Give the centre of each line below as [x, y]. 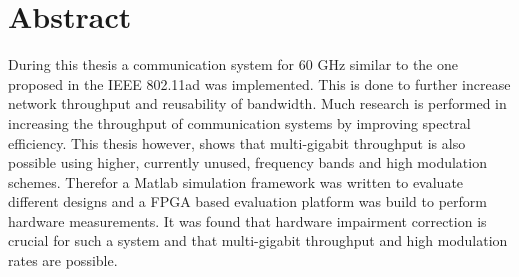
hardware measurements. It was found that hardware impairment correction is [247, 220]
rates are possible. [63, 260]
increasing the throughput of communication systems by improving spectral [239, 122]
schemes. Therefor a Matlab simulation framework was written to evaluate [236, 181]
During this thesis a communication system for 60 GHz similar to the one [233, 64]
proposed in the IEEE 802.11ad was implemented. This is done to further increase [259, 83]
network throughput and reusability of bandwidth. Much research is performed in [257, 103]
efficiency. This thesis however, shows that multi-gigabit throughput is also [237, 142]
